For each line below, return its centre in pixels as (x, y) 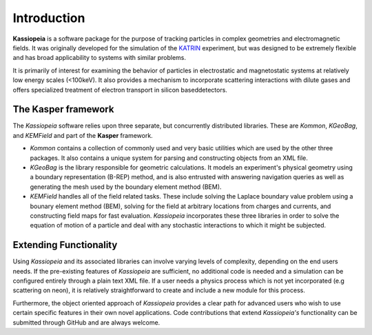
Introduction (49, 18)
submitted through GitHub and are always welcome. (86, 322)
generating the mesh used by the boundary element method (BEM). (126, 187)
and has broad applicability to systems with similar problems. (99, 58)
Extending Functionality (65, 245)
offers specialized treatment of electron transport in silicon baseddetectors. (120, 90)
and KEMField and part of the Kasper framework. (83, 135)
